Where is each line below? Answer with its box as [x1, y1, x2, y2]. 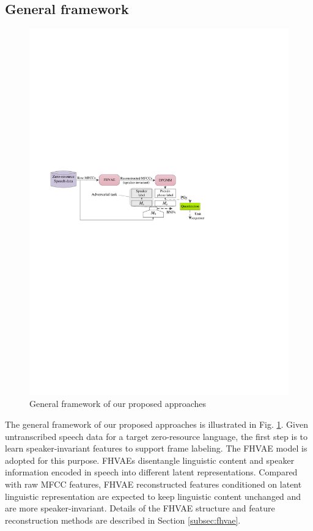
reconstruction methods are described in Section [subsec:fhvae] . [5, 513, 241, 526]
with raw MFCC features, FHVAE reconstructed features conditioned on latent [5, 478, 302, 491]
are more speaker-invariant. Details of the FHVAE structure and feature [5, 502, 275, 515]
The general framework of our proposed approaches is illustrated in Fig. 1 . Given [5, 418, 308, 431]
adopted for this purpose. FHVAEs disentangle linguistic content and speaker [5, 453, 295, 466]
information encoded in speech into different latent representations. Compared [5, 466, 298, 478]
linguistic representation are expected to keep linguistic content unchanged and [5, 489, 301, 502]
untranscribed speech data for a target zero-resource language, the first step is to [5, 430, 308, 442]
